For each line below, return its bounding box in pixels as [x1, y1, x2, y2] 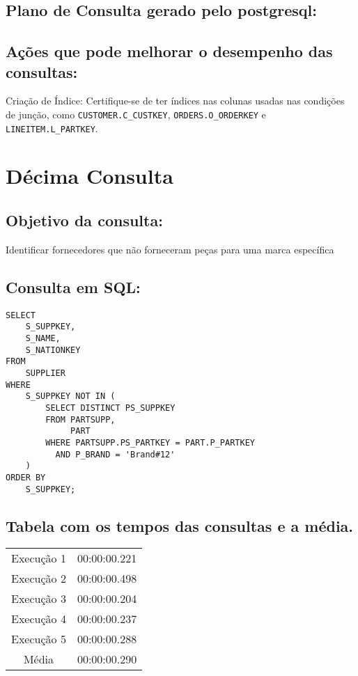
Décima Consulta [6, 162, 173, 190]
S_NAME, [25, 333, 61, 343]
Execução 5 [11, 631, 66, 647]
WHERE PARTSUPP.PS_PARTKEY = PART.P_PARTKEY [45, 437, 255, 448]
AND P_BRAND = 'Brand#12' [55, 449, 176, 459]
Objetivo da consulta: [6, 210, 163, 231]
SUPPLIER [25, 368, 65, 378]
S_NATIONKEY [25, 345, 81, 355]
